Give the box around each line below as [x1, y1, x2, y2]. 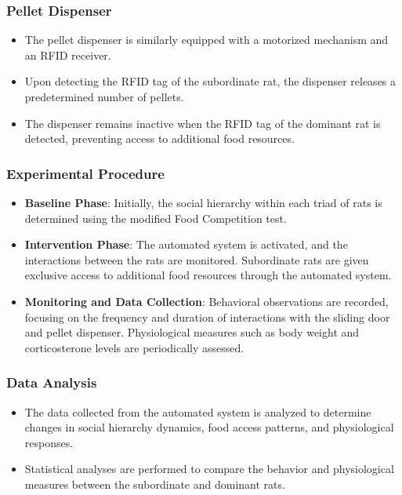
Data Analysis [6, 373, 97, 392]
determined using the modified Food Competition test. [24, 209, 287, 226]
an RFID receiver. [24, 46, 111, 63]
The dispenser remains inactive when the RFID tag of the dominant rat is [24, 115, 381, 131]
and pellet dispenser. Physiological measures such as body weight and [24, 324, 360, 340]
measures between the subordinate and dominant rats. [24, 475, 285, 492]
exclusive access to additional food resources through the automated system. [24, 267, 392, 283]
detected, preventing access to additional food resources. [24, 130, 295, 147]
